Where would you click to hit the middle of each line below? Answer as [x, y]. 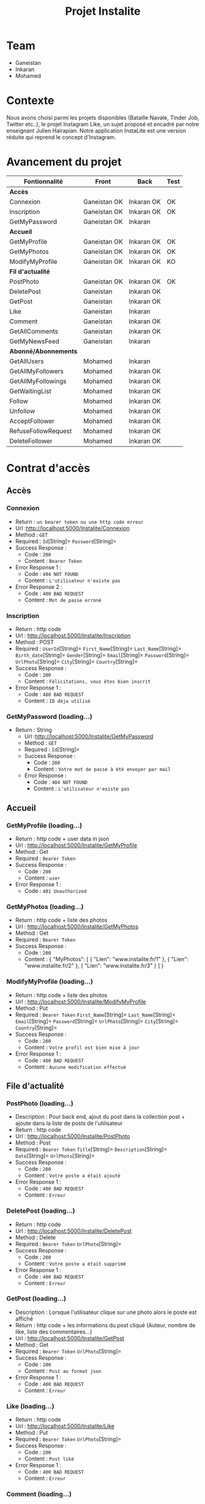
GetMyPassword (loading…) [50, 716]
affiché [24, 1318]
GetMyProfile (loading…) [44, 825]
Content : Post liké [49, 1459]
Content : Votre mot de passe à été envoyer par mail [102, 769]
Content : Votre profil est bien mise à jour [82, 1047]
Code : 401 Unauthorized [55, 891]
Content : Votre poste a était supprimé [75, 1263]
